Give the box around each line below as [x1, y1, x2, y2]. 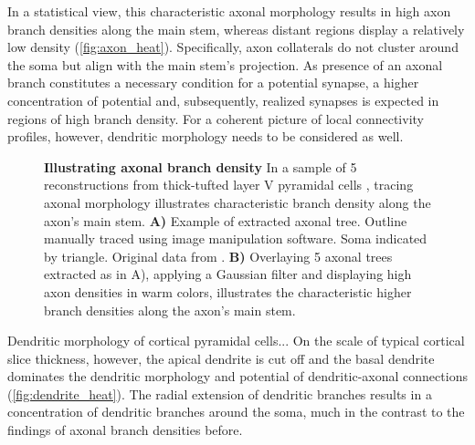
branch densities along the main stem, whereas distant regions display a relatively [7, 19, 465, 38]
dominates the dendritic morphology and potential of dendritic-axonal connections [7, 367, 468, 386]
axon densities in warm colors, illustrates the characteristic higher [44, 282, 412, 301]
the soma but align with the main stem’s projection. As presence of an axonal [7, 55, 443, 74]
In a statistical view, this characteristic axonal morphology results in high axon [7, 2, 451, 20]
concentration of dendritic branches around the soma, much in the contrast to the [7, 402, 465, 421]
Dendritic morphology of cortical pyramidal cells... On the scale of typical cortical [7, 331, 465, 350]
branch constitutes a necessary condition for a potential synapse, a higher [7, 73, 419, 92]
